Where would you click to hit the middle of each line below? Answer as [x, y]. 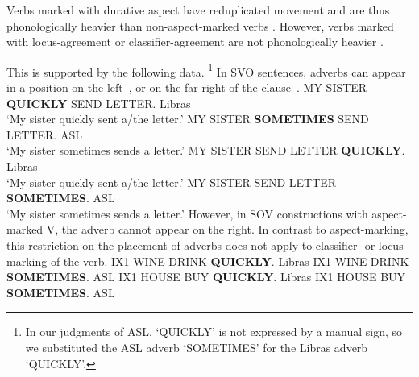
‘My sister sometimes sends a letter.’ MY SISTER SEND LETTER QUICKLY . [206, 150]
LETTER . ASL [44, 134]
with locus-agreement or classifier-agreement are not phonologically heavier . [195, 41]
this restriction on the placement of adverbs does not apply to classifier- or [191, 244]
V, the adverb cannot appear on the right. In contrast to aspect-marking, [227, 229]
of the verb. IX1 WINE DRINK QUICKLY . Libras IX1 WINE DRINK [230, 261]
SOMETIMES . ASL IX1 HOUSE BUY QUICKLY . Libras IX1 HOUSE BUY [206, 277]
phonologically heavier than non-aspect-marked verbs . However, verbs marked [200, 25]
